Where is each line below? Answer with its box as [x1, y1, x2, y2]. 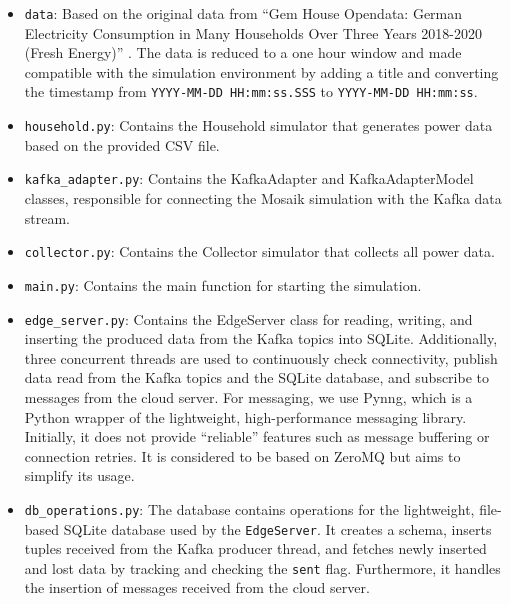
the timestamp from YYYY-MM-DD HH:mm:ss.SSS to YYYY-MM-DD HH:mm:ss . [24, 81, 478, 102]
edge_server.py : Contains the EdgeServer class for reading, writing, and [24, 308, 473, 329]
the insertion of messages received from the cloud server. [24, 577, 370, 598]
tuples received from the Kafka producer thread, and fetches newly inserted [24, 538, 487, 559]
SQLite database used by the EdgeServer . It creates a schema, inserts [63, 518, 492, 539]
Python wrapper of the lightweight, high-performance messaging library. [24, 406, 467, 427]
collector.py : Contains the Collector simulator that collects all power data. [24, 241, 495, 262]
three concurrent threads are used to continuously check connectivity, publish [24, 347, 498, 368]
